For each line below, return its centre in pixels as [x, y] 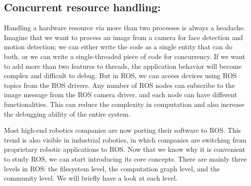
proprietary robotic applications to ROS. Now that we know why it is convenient [125, 149]
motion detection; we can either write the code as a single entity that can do [118, 47]
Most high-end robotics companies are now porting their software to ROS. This [123, 130]
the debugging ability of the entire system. [67, 114]
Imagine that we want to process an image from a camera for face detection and [124, 37]
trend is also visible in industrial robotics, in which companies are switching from [125, 139]
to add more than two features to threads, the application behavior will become [123, 66]
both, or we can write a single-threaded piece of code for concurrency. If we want [125, 56]
